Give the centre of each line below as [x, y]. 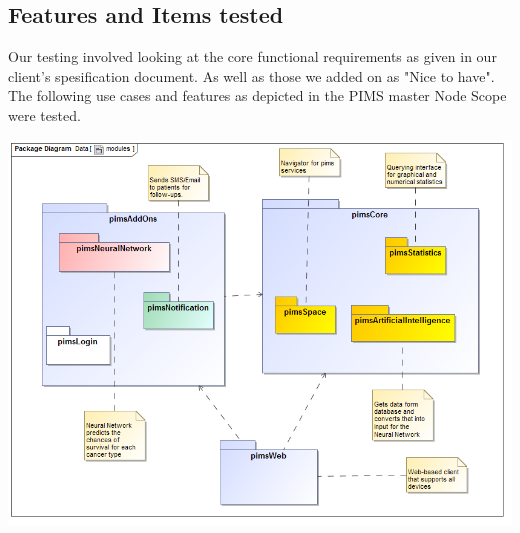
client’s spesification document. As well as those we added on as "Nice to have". [251, 75]
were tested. [44, 114]
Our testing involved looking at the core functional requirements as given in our [252, 56]
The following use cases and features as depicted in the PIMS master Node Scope [257, 95]
